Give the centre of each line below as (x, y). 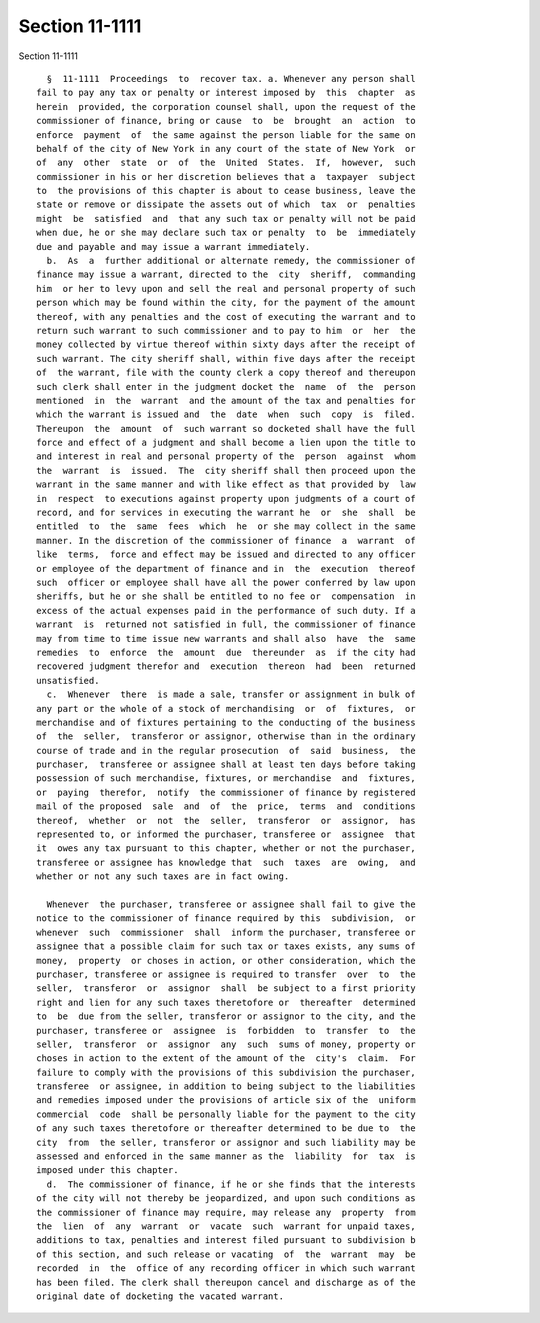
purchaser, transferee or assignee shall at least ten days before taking (226, 764)
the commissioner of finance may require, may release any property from (226, 1212)
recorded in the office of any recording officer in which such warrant (226, 1268)
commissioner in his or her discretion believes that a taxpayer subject (226, 176)
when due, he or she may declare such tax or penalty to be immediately (226, 233)
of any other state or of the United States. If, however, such (226, 163)
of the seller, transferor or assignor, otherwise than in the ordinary (226, 736)
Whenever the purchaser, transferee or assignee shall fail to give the (231, 904)
